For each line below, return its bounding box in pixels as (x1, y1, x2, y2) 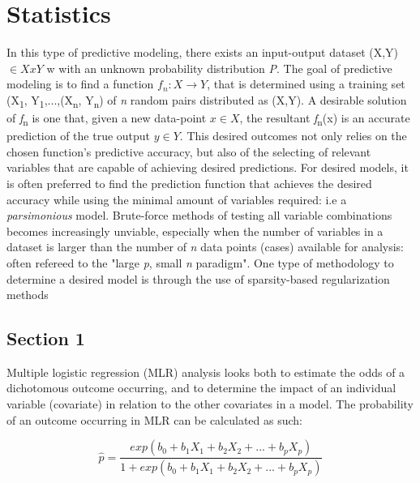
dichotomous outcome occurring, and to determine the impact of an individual (6, 379, 396, 396)
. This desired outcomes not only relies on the (179, 127, 407, 144)
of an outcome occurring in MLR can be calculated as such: (6, 411, 302, 428)
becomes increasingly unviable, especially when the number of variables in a (6, 222, 384, 239)
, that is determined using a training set (207, 75, 405, 92)
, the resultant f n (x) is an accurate (239, 109, 410, 128)
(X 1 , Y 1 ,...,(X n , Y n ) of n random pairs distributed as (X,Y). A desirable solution (6, 91, 407, 110)
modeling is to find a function (6, 75, 154, 92)
